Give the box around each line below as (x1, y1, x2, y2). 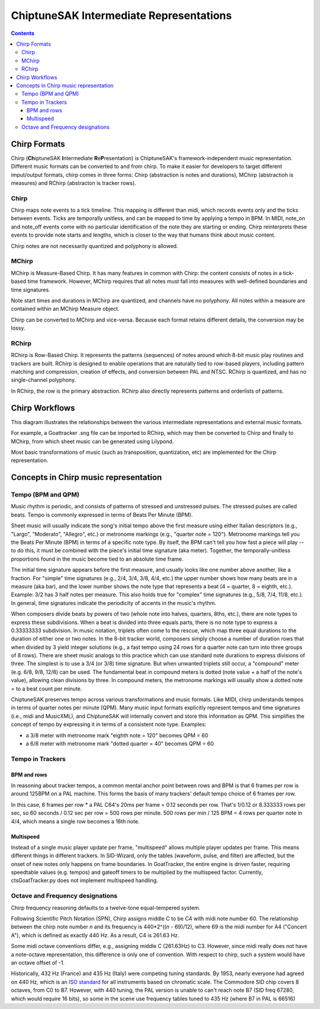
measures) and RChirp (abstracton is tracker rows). (11, 179, 136, 186)
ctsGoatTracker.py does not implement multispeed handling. (11, 877, 158, 884)
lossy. (11, 324, 25, 332)
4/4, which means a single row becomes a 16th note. (11, 817, 140, 825)
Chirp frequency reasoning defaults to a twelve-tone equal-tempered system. (11, 904, 201, 911)
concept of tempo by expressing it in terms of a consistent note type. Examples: (11, 721, 207, 728)
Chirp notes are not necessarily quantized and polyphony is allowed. (11, 242, 178, 249)
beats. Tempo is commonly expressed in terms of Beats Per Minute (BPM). (11, 511, 193, 518)
